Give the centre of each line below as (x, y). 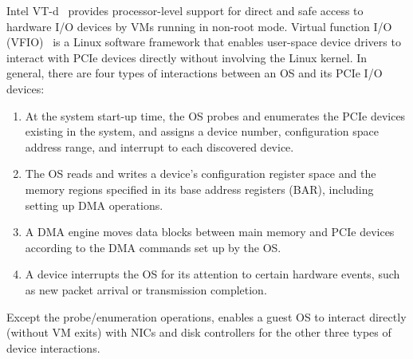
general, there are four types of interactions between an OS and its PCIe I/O (195, 73)
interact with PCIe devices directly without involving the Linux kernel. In (187, 57)
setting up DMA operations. (94, 205)
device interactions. (53, 347)
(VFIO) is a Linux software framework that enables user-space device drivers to (204, 42)
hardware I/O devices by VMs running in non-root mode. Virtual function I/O (199, 26)
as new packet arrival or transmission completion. (146, 289)
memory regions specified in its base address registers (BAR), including (199, 189)
